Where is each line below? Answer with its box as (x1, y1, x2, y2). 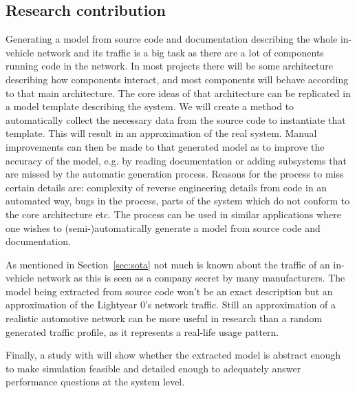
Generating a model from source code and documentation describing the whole (6, 32, 338, 46)
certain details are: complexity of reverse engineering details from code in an (6, 180, 327, 194)
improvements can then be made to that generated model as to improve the (6, 139, 325, 153)
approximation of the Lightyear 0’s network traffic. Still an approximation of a (6, 297, 336, 312)
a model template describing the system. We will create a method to (6, 99, 294, 114)
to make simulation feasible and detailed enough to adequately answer (6, 361, 301, 375)
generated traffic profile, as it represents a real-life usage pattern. (6, 324, 279, 339)
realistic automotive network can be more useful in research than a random (6, 311, 323, 326)
